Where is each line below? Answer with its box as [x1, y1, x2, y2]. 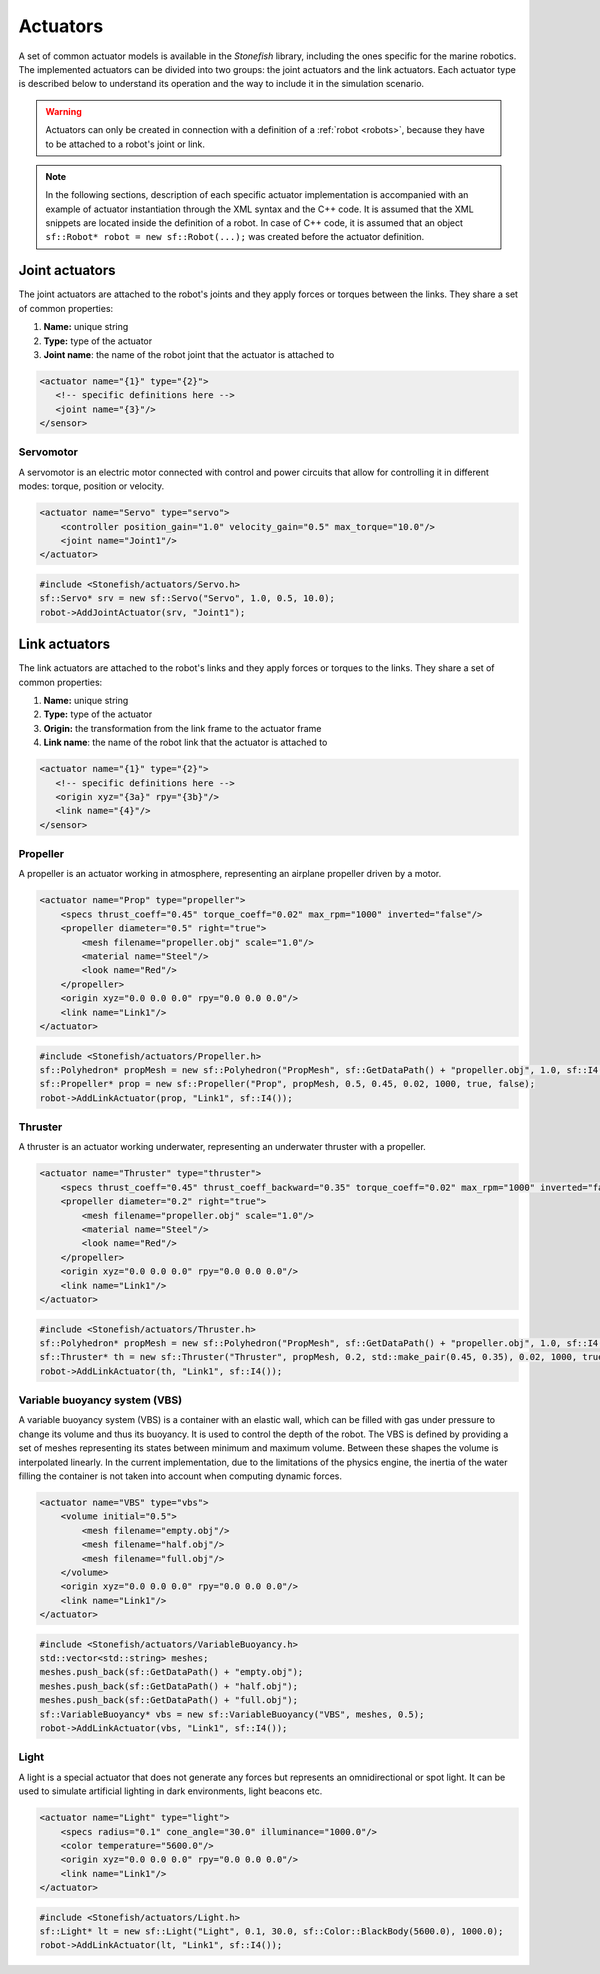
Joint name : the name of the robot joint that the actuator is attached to [43, 348, 335, 360]
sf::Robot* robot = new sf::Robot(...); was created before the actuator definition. [45, 231, 425, 243]
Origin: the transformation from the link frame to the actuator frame [43, 722, 322, 734]
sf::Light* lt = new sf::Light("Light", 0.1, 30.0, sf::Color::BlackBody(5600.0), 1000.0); [39, 1926, 504, 1937]
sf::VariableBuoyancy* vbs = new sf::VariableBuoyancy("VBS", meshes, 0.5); [39, 1708, 425, 1720]
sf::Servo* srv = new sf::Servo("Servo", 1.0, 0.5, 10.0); [39, 593, 335, 604]
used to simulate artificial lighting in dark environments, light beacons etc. [18, 1785, 323, 1797]
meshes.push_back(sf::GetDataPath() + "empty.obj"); [39, 1666, 304, 1678]
